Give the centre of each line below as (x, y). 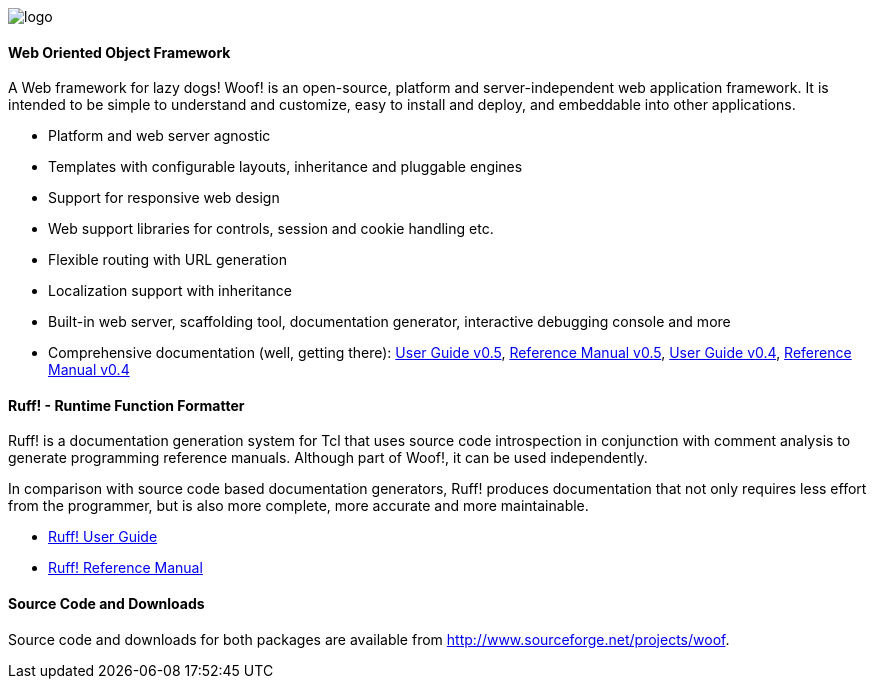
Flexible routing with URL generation (167, 260)
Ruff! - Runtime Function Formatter (126, 405)
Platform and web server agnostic (159, 136)
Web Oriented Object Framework (119, 52)
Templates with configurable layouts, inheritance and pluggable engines (285, 167)
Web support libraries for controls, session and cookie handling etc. (271, 229)
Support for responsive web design (164, 198)
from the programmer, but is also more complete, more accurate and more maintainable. (298, 506)
